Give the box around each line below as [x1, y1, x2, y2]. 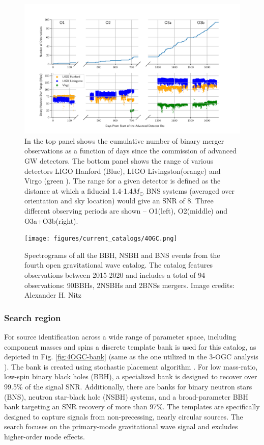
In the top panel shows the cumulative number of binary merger [24, 135, 224, 146]
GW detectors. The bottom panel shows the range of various [24, 155, 214, 166]
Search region [4, 311, 61, 324]
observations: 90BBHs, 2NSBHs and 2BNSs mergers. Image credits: [24, 279, 234, 290]
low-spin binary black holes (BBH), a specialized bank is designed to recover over [4, 371, 257, 382]
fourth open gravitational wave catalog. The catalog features [24, 259, 213, 270]
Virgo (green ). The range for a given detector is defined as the [24, 175, 221, 186]
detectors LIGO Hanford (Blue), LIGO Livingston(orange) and [24, 165, 221, 176]
